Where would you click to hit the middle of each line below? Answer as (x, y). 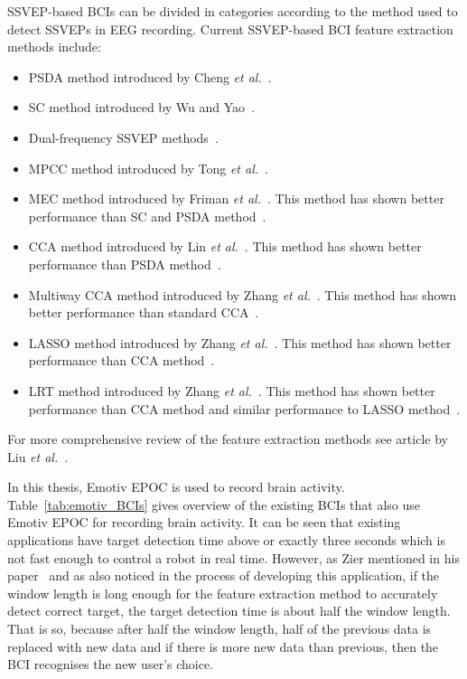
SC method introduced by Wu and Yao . (141, 107)
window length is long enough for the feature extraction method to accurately (223, 593)
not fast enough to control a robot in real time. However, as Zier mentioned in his (233, 557)
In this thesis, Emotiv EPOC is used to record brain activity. (176, 487)
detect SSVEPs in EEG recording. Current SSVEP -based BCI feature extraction (230, 28)
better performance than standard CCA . (144, 312)
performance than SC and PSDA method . (147, 216)
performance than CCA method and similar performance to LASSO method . (244, 408)
